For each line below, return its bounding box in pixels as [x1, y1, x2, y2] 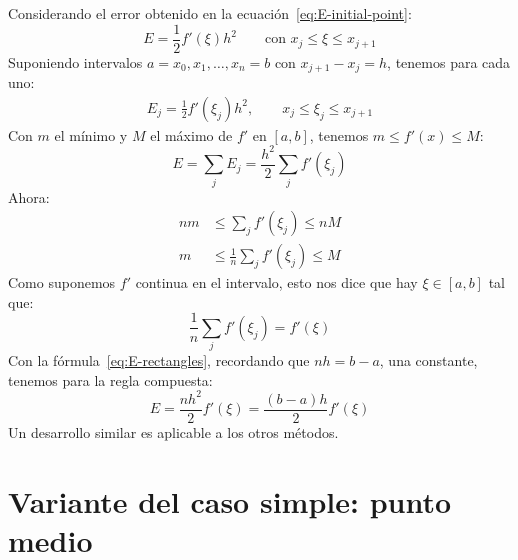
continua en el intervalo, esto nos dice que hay [135, 272, 418, 293]
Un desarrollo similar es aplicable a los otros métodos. [8, 422, 339, 443]
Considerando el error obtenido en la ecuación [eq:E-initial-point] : [8, 3, 412, 23]
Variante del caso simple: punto [8, 480, 452, 521]
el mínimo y [54, 124, 128, 145]
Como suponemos [8, 272, 116, 293]
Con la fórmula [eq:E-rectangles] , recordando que [8, 350, 310, 371]
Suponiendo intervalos [8, 51, 143, 72]
